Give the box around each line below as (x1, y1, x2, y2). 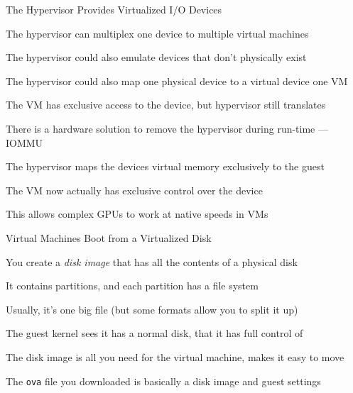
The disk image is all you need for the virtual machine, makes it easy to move (6, 349, 344, 364)
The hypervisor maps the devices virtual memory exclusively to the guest (6, 159, 325, 174)
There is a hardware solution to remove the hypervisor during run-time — (6, 121, 328, 135)
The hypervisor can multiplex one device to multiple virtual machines (6, 26, 309, 40)
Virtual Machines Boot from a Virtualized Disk (6, 230, 212, 245)
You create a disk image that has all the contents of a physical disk (6, 254, 298, 269)
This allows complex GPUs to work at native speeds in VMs (6, 206, 268, 221)
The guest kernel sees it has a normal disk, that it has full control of (6, 326, 303, 341)
